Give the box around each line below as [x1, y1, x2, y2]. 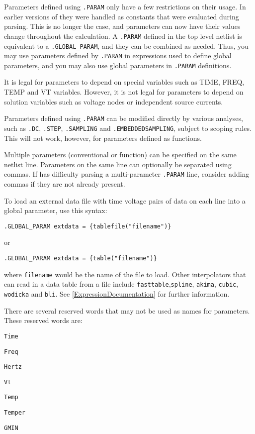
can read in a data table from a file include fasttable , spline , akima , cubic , [4, 279, 239, 289]
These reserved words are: [4, 315, 83, 325]
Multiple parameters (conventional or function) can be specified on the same [4, 149, 237, 160]
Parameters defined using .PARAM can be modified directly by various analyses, [4, 113, 243, 123]
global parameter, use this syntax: [4, 205, 107, 216]
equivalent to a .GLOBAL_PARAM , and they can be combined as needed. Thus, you [4, 40, 249, 51]
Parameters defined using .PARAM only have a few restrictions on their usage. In [4, 1, 246, 11]
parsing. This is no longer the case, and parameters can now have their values [4, 21, 241, 31]
